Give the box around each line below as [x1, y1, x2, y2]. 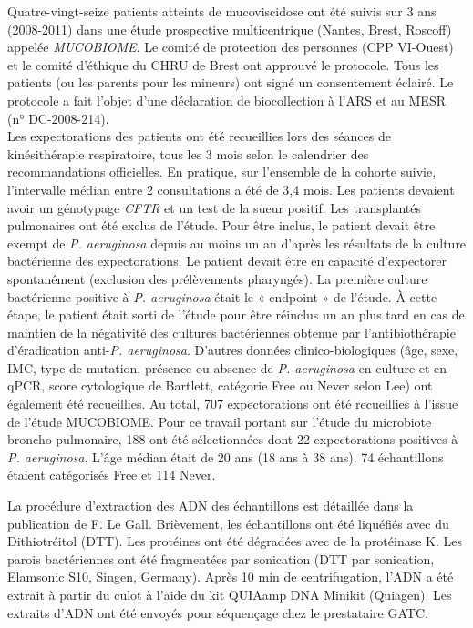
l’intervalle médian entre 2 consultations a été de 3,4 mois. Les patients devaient [7, 179, 455, 198]
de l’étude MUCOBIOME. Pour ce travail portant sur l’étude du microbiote [7, 411, 432, 430]
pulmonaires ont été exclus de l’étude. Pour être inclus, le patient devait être [7, 216, 436, 235]
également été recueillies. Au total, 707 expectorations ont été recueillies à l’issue [7, 394, 458, 413]
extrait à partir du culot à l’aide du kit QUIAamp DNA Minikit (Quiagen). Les [7, 585, 452, 603]
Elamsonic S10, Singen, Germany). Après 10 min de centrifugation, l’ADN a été [7, 567, 454, 586]
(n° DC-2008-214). [7, 108, 109, 127]
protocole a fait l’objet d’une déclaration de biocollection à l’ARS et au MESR [7, 90, 446, 109]
